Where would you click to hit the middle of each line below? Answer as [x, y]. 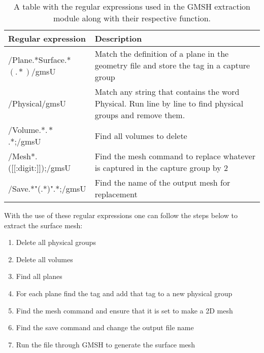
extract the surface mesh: [43, 225]
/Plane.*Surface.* [40, 59]
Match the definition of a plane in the [162, 54]
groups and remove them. [140, 115]
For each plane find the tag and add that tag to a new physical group [124, 293]
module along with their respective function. [132, 18]
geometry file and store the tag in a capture [172, 65]
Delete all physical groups [56, 242]
